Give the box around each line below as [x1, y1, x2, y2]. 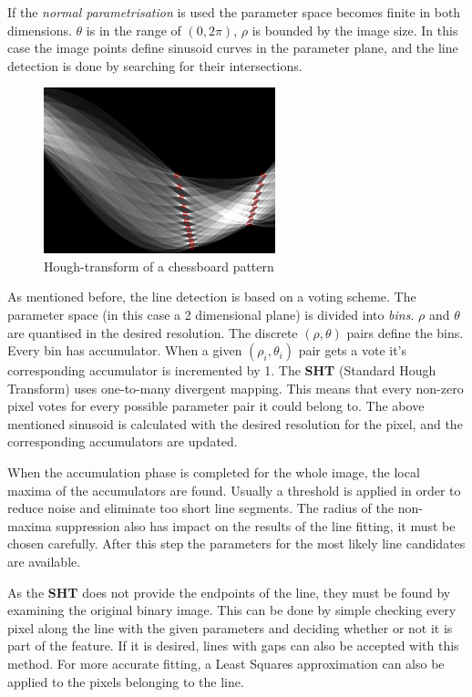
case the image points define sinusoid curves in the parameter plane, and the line [7, 38, 458, 57]
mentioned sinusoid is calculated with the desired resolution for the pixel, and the [7, 414, 463, 433]
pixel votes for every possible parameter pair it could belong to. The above [7, 396, 425, 415]
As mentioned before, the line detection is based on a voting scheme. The [7, 287, 416, 306]
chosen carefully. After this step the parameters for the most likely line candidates [7, 534, 466, 553]
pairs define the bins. [346, 323, 464, 342]
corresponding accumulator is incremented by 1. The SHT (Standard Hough [7, 361, 436, 380]
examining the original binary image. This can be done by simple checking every [7, 600, 457, 620]
